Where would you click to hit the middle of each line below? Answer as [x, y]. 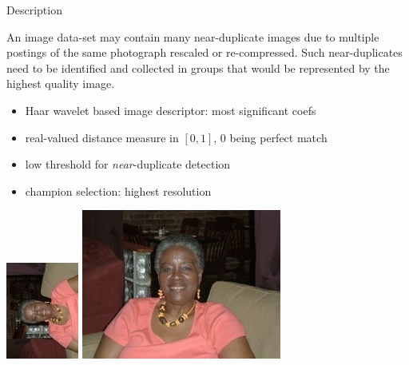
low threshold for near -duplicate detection [128, 164]
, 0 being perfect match [270, 137]
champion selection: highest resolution [118, 190]
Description [34, 10]
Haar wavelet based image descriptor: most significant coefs [171, 110]
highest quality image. [61, 83]
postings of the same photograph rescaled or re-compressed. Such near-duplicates [204, 52]
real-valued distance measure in [102, 137]
